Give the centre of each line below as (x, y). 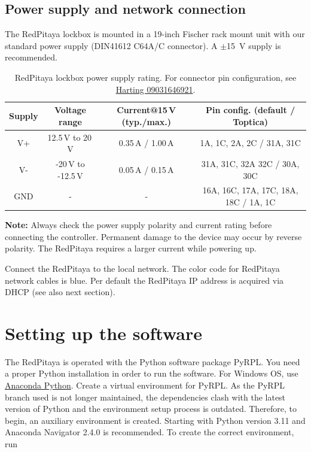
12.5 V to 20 (70, 137)
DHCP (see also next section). (60, 292)
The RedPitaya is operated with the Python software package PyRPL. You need (153, 361)
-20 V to (70, 164)
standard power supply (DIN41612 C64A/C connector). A (111, 45)
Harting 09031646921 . (155, 89)
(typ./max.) (146, 121)
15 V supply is (254, 45)
